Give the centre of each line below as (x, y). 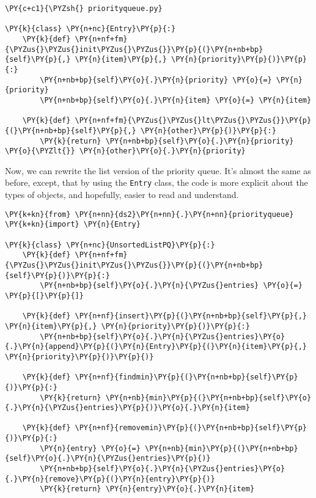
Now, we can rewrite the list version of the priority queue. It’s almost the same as (158, 170)
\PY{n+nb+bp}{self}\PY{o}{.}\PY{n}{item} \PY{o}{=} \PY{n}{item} (176, 100)
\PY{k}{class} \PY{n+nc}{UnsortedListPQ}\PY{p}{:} (110, 245)
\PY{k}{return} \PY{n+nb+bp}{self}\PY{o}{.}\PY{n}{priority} (167, 141)
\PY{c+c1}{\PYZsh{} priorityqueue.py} (84, 9)
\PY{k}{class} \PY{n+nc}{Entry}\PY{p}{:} (90, 29)
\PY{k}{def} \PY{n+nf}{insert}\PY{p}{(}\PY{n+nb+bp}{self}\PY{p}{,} (164, 316)
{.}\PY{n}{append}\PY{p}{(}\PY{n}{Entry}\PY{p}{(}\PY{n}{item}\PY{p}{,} (156, 347)
